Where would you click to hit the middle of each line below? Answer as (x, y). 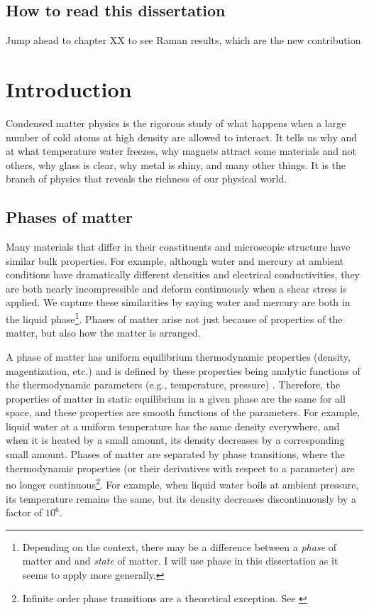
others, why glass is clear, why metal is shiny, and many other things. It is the (176, 164)
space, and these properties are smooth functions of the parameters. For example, (183, 412)
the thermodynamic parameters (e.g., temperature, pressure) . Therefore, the (173, 385)
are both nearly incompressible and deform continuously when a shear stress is (176, 288)
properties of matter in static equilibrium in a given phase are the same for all (176, 398)
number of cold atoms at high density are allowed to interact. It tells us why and (182, 137)
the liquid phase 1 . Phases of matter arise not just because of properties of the (174, 318)
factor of (24, 512)
